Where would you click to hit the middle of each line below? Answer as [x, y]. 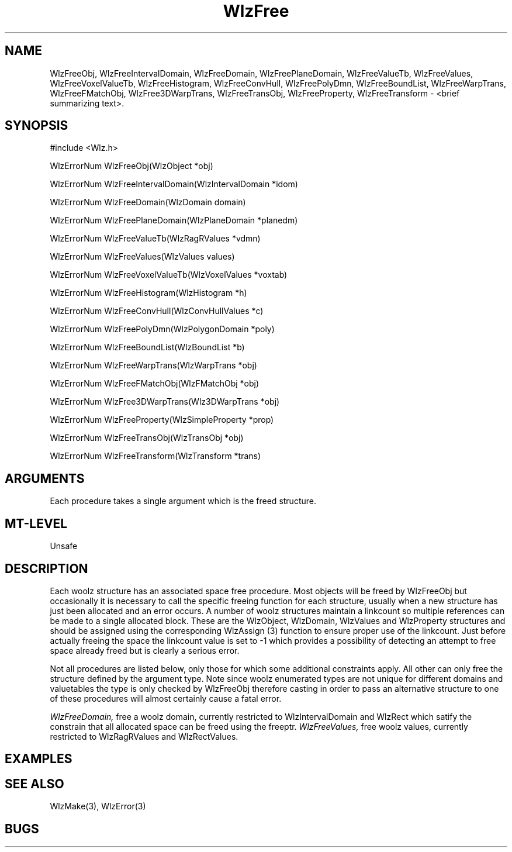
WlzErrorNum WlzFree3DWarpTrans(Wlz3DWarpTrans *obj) [165, 402]
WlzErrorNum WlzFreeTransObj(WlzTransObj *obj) [147, 438]
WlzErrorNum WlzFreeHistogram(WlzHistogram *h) [148, 293]
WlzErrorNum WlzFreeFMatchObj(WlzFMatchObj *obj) [155, 384]
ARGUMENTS [45, 478]
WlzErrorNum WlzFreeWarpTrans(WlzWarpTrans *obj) [153, 365]
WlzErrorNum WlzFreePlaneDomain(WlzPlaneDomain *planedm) [174, 220]
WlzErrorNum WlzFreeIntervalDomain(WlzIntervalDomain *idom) [174, 184]
